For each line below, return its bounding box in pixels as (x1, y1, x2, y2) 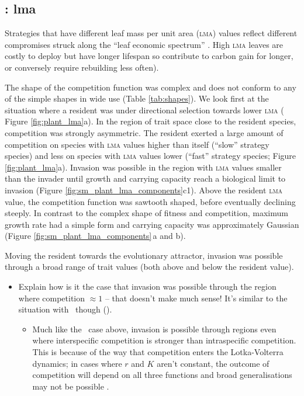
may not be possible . (32, 380, 109, 392)
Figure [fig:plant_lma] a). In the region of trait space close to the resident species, (5, 115, 296, 127)
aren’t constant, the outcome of (157, 357, 270, 369)
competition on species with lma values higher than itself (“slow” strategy (5, 138, 270, 150)
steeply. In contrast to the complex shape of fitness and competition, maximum (5, 207, 288, 219)
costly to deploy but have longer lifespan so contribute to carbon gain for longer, (5, 50, 293, 62)
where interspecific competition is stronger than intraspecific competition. (32, 334, 296, 346)
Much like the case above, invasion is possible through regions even (32, 322, 277, 335)
